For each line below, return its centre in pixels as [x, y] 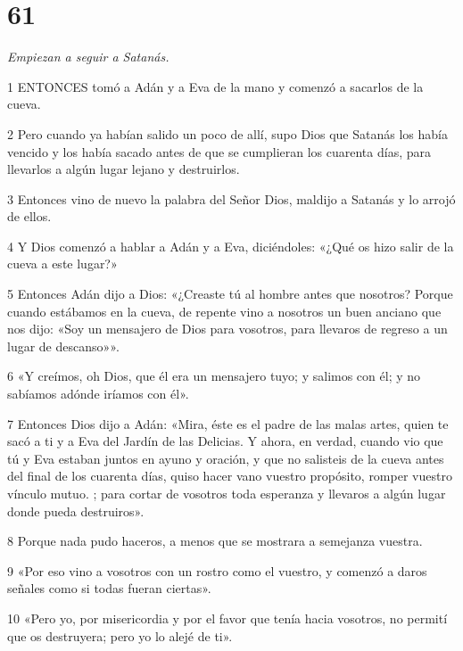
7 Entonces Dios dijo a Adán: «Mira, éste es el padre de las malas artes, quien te [228, 423]
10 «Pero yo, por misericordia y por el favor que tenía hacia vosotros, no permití [227, 618]
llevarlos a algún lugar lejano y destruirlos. [124, 169]
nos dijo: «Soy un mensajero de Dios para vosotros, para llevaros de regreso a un [227, 329]
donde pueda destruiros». [76, 511]
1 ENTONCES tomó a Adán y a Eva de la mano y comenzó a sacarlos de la [215, 86]
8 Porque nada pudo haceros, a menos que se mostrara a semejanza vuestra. [215, 541]
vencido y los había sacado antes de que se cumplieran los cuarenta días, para [219, 151]
